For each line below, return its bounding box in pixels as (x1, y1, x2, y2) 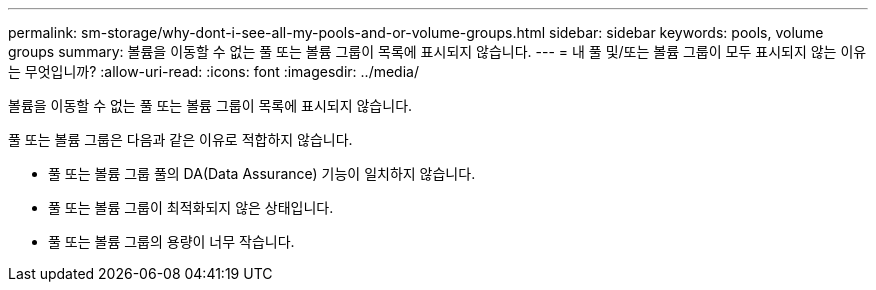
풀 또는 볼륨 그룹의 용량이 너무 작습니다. (48, 233, 295, 250)
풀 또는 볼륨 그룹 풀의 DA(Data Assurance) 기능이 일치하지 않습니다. (48, 165, 476, 182)
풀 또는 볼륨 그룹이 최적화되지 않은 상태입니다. (48, 199, 334, 216)
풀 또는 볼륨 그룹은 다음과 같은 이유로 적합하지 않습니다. (8, 131, 353, 148)
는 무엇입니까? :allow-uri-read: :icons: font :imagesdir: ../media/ (8, 63, 419, 80)
